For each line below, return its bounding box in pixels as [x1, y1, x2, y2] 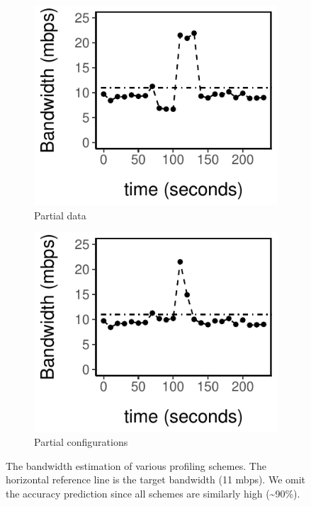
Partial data [34, 207, 86, 222]
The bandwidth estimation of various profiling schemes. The [6, 458, 266, 473]
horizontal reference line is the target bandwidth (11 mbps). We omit [6, 472, 306, 487]
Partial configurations [34, 435, 128, 449]
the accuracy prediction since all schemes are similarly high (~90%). [6, 486, 300, 500]
